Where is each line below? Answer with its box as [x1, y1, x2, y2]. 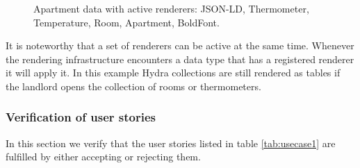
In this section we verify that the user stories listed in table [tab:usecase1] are [6, 135, 336, 150]
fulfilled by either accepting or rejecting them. [6, 149, 201, 164]
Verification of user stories [6, 108, 156, 126]
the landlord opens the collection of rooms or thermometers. [6, 78, 261, 93]
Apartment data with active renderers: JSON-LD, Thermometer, [33, 1, 309, 15]
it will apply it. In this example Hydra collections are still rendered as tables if [6, 65, 341, 80]
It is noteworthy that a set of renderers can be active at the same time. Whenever [6, 38, 354, 53]
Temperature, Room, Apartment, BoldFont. [33, 15, 220, 29]
